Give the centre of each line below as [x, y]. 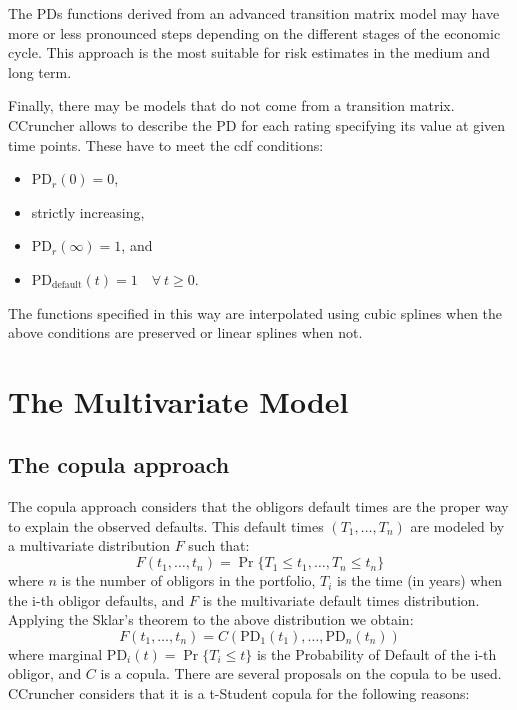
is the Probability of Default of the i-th [376, 653]
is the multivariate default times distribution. [341, 599]
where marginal [55, 653]
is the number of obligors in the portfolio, [188, 580]
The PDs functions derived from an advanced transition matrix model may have [254, 13]
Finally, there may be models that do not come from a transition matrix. [231, 105]
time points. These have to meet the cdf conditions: [166, 144]
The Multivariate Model [178, 400]
